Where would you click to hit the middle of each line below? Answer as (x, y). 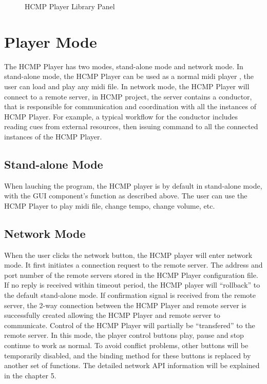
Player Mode (51, 41)
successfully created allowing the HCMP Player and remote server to (112, 315)
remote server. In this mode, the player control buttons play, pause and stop (124, 335)
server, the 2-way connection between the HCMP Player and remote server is (125, 305)
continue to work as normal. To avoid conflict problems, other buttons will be (126, 345)
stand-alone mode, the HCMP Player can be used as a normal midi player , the (129, 76)
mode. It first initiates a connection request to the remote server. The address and (133, 265)
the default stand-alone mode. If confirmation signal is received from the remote (130, 295)
